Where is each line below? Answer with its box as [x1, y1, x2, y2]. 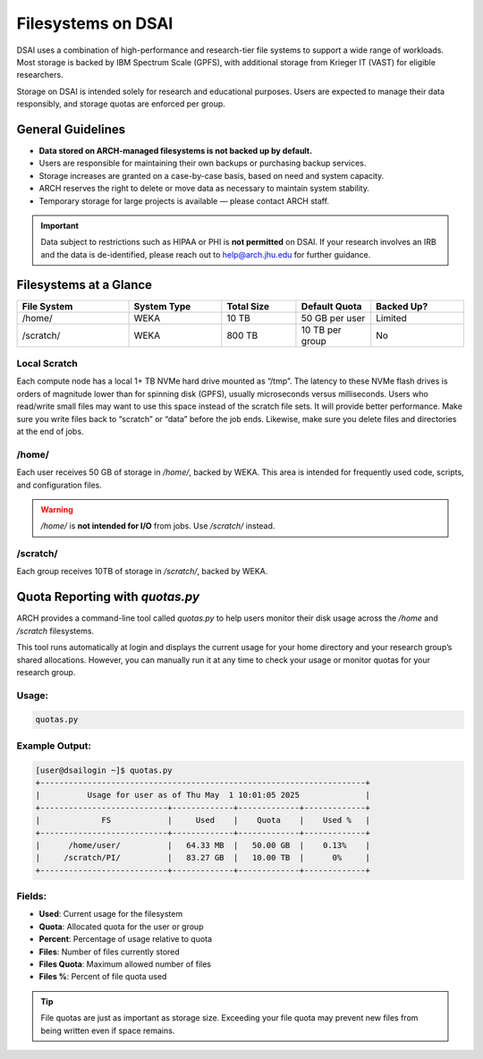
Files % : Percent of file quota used [38, 971, 167, 982]
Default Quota [301, 300, 362, 312]
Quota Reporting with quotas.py [16, 589, 200, 605]
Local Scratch [16, 358, 78, 370]
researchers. [16, 70, 64, 80]
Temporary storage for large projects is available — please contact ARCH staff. [38, 195, 330, 206]
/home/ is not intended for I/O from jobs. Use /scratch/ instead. [40, 521, 275, 531]
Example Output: [16, 739, 91, 751]
